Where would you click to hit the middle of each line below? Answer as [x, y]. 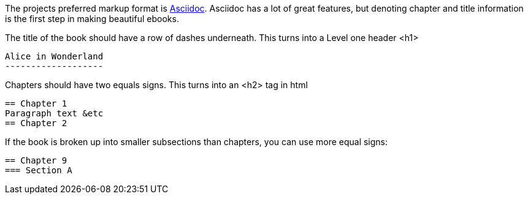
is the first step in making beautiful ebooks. [92, 19]
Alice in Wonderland [54, 56]
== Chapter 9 [36, 160]
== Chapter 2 [36, 123]
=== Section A [39, 170]
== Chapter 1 [36, 103]
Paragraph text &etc [54, 113]
